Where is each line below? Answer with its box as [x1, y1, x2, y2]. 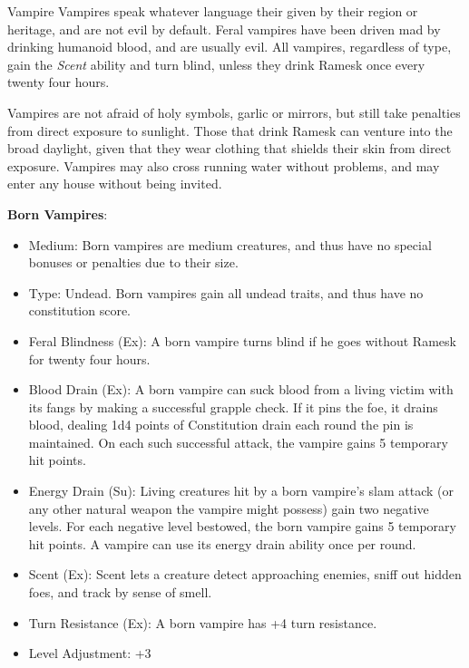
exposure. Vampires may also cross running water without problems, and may [7, 156, 440, 175]
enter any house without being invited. [7, 174, 222, 193]
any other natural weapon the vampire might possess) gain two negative [28, 499, 429, 518]
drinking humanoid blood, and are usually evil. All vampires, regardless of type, [7, 37, 452, 56]
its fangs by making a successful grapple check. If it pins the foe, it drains [28, 397, 438, 416]
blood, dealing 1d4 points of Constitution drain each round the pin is [28, 415, 414, 434]
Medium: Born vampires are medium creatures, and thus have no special [28, 235, 432, 254]
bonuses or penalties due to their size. [28, 253, 239, 272]
